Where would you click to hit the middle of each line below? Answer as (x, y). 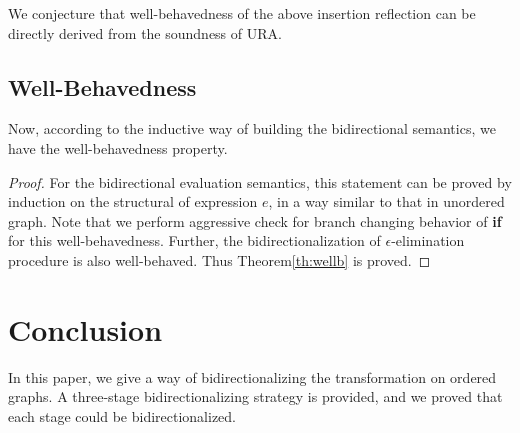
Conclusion (85, 328)
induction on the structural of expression (133, 201)
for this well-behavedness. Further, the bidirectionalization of (194, 240)
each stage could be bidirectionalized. (122, 415)
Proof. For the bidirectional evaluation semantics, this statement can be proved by (260, 181)
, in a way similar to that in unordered (386, 201)
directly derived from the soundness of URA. (145, 32)
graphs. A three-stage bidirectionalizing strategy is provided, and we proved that (255, 396)
